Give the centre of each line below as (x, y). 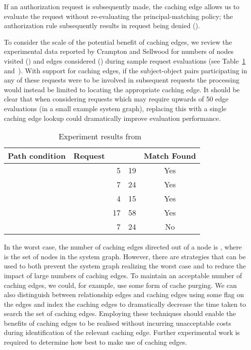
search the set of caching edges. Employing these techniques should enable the (120, 313)
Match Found (170, 156)
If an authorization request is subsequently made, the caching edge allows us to (122, 6)
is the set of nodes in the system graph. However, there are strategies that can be (125, 256)
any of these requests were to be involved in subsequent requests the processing (122, 80)
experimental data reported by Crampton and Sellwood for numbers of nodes (119, 51)
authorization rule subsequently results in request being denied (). (102, 25)
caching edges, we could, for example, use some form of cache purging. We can (120, 285)
